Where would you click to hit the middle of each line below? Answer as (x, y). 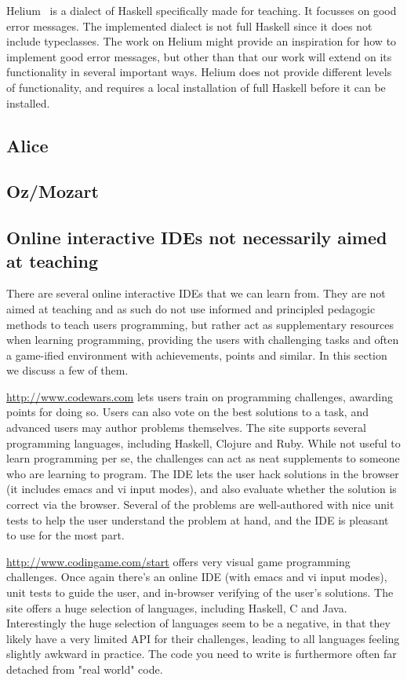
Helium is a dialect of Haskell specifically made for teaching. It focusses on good (202, 10)
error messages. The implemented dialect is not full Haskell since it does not (189, 26)
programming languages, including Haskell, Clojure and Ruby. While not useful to (203, 442)
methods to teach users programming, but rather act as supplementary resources (200, 324)
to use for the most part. (65, 535)
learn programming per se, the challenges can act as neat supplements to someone (203, 458)
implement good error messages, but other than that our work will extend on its (199, 56)
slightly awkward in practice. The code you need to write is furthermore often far (202, 654)
